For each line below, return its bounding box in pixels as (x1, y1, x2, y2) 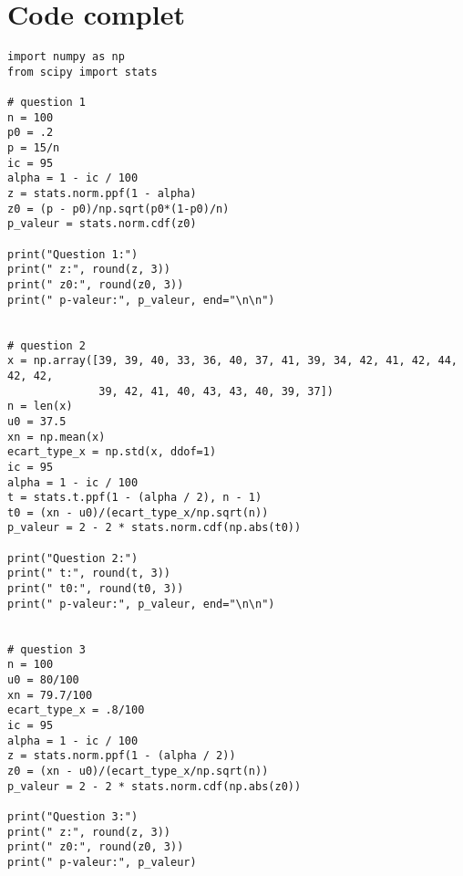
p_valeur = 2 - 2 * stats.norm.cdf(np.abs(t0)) (7, 521, 302, 535)
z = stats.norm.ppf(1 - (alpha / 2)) (7, 749, 236, 763)
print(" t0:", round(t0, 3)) (7, 582, 184, 596)
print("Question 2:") (7, 551, 139, 565)
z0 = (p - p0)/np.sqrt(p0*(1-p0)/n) (7, 202, 230, 215)
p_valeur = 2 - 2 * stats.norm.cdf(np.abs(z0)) (7, 779, 302, 793)
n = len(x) (7, 400, 73, 413)
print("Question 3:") (7, 809, 139, 823)
